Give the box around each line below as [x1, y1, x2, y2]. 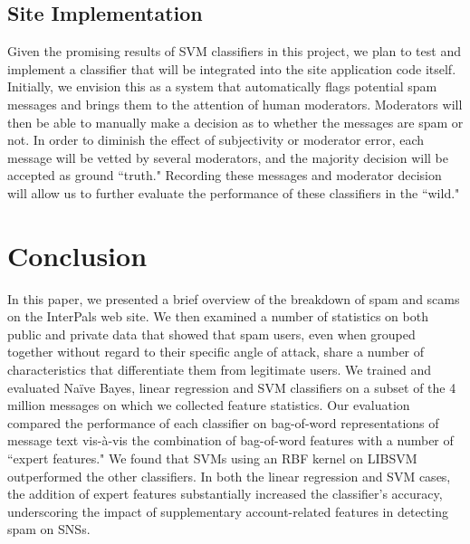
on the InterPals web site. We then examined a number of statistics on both [7, 307, 428, 326]
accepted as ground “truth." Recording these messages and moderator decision [7, 166, 442, 185]
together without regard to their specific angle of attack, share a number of [7, 342, 425, 361]
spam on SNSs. [7, 520, 91, 539]
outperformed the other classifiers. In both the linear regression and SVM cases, [7, 466, 451, 485]
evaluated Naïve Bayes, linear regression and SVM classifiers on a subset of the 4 [7, 377, 456, 396]
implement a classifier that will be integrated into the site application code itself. [7, 59, 456, 78]
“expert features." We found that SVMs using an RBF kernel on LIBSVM [7, 449, 417, 468]
